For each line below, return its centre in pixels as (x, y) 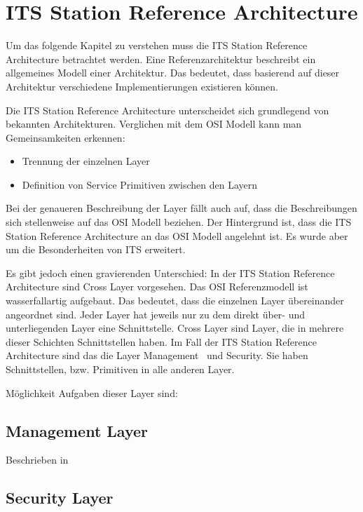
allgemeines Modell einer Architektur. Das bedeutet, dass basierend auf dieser (173, 73)
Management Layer (77, 430)
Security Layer (60, 498)
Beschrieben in (37, 460)
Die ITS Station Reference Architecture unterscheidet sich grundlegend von (167, 110)
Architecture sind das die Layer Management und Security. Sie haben (157, 355)
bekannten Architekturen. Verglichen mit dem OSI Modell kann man (154, 124)
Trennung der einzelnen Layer (86, 161)
